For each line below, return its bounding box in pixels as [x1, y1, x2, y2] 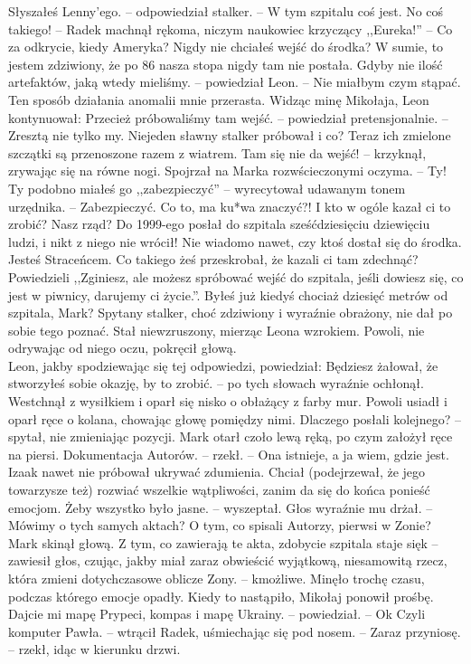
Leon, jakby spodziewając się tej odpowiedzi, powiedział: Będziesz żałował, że [8, 356, 438, 375]
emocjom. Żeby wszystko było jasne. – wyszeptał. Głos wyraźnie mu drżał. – [8, 498, 433, 517]
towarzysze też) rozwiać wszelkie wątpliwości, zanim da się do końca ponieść [8, 480, 430, 499]
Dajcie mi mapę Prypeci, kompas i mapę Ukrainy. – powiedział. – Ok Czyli [8, 604, 426, 623]
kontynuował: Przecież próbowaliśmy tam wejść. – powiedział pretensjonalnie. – [8, 108, 448, 127]
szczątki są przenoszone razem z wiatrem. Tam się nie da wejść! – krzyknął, [8, 143, 427, 162]
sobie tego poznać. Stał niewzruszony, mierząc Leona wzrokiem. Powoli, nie [8, 320, 425, 339]
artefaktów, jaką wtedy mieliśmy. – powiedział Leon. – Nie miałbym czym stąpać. [8, 72, 461, 91]
